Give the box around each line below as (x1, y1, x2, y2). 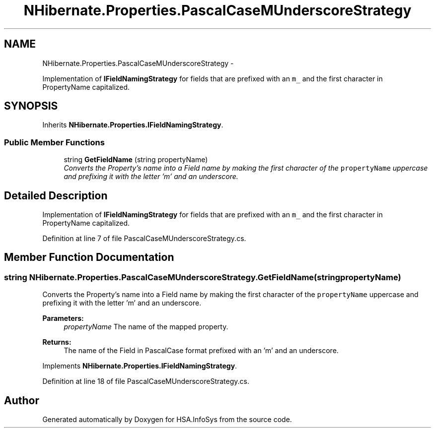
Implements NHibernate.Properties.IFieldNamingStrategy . (42, 362, 237, 370)
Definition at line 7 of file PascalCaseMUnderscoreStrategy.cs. (42, 234, 246, 243)
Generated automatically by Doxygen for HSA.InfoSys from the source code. (42, 415, 292, 424)
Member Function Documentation (4, 251, 174, 264)
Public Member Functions (4, 137, 105, 147)
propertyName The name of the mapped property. (64, 322, 228, 331)
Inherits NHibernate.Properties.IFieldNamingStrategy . (42, 121, 223, 129)
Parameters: (42, 314, 84, 323)
